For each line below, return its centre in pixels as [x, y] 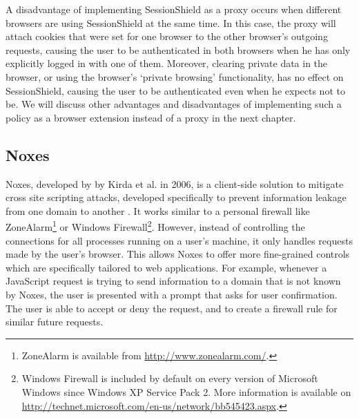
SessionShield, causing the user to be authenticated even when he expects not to [175, 90]
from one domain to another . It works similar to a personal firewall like [158, 210]
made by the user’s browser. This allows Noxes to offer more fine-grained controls [178, 254]
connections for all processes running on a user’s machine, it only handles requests [179, 240]
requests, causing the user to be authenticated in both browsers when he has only [178, 49]
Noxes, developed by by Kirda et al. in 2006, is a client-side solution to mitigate [175, 183]
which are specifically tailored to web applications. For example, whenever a [166, 267]
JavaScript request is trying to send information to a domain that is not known [173, 281]
